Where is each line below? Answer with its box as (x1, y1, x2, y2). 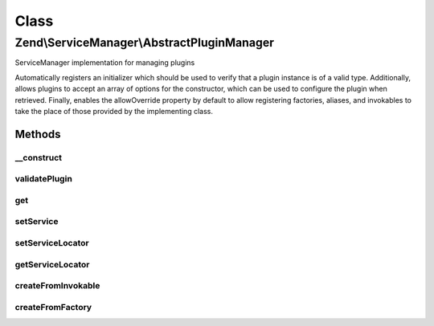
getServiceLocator (14, 259, 90, 270)
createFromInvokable (14, 280, 100, 291)
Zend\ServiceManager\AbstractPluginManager (14, 35, 275, 50)
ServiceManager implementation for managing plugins (14, 58, 195, 67)
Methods (14, 127, 61, 141)
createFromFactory (14, 301, 92, 312)
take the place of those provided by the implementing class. (14, 106, 213, 116)
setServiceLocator (14, 237, 89, 248)
